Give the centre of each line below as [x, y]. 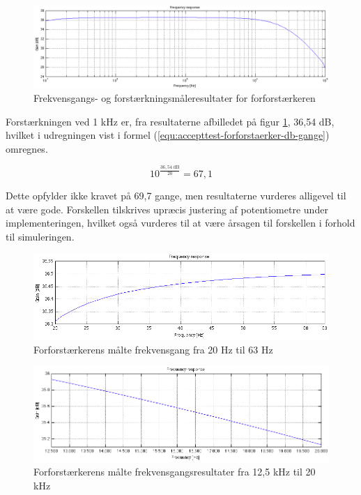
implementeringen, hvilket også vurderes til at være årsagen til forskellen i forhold [180, 223]
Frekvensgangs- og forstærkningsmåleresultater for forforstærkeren [175, 98]
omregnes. [27, 148]
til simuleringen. [40, 236]
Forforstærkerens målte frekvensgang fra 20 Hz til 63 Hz [153, 349]
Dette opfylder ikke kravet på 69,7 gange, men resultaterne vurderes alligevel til [176, 195]
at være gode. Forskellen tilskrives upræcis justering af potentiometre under [167, 209]
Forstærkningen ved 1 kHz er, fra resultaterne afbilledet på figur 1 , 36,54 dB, [170, 121]
